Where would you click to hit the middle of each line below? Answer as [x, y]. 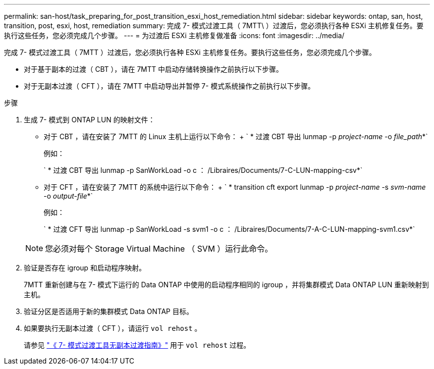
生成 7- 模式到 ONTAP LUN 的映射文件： [89, 120]
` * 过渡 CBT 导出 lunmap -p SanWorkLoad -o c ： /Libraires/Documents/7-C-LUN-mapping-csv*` [203, 170]
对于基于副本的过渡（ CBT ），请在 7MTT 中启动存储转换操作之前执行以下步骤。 [154, 69]
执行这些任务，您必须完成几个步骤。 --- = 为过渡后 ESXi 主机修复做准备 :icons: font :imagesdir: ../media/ [174, 35]
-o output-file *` [68, 196]
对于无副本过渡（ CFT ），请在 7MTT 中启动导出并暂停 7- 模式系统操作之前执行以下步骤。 [169, 86]
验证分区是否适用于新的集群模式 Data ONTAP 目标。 [108, 311]
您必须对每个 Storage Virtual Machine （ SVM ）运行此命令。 [159, 249]
